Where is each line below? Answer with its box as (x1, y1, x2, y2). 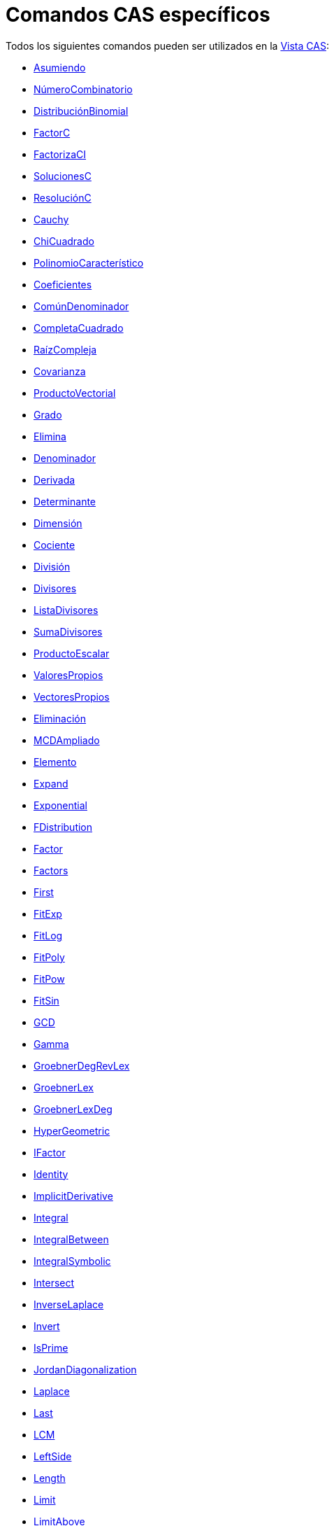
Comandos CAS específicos (6, 3, 270, 27)
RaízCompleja (34, 343, 97, 356)
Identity (34, 1168, 68, 1180)
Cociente (34, 538, 75, 551)
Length (34, 1471, 66, 1484)
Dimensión (34, 517, 82, 529)
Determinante (34, 495, 96, 507)
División (34, 560, 71, 573)
